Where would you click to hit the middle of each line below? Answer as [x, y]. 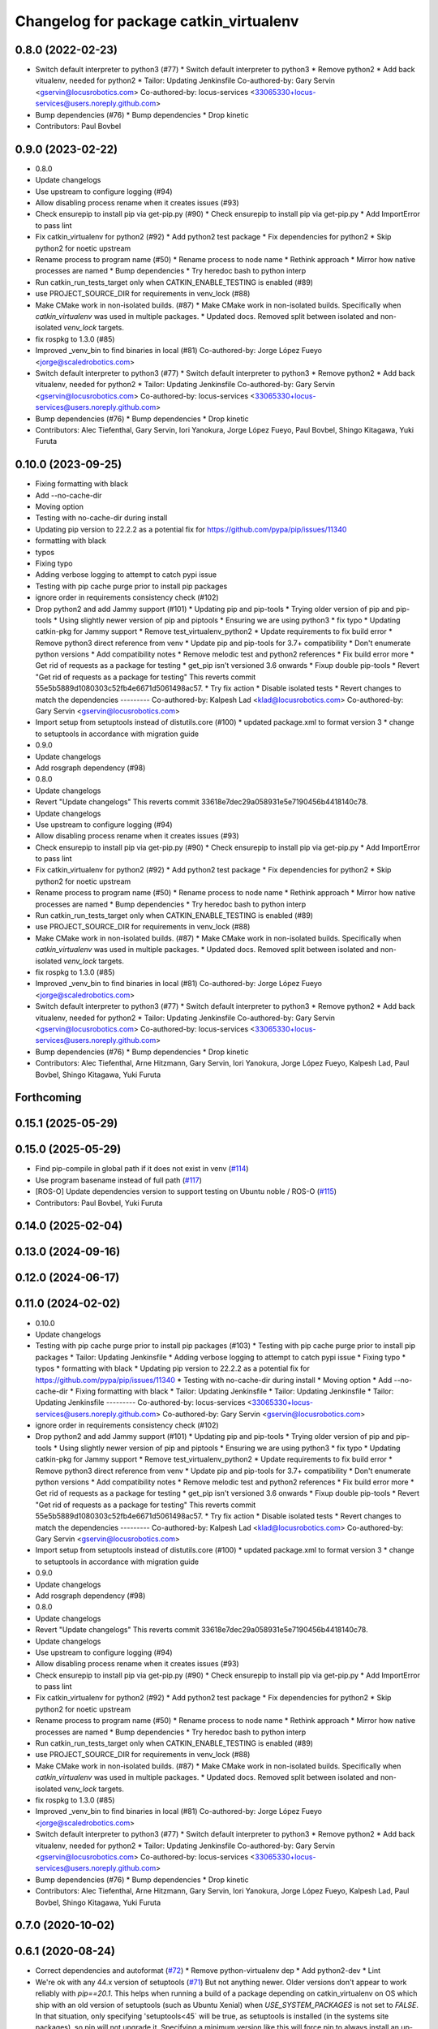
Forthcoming [48, 1098]
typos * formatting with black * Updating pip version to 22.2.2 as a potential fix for [172, 1368]
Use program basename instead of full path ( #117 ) [119, 1180]
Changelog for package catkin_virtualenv [157, 21]
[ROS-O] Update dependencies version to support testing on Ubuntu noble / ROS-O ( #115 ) [186, 1191]
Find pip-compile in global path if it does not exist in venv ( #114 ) [142, 1169]
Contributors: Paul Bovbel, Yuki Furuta [99, 1203]
